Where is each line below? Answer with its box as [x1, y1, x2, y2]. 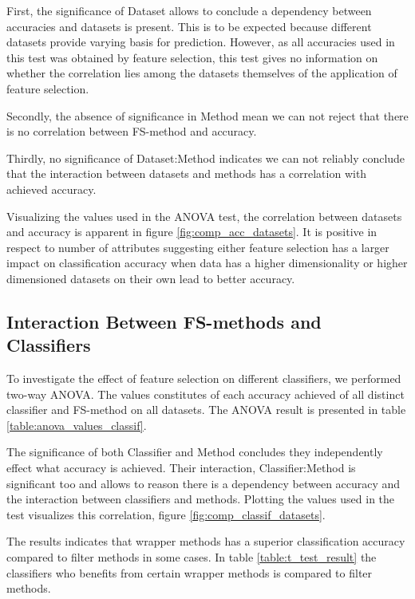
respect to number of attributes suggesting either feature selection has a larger [6, 238, 389, 255]
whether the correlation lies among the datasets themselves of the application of [6, 65, 397, 81]
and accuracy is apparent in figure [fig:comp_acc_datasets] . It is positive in [6, 223, 377, 240]
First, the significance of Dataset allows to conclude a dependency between [6, 2, 372, 18]
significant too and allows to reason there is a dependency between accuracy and [6, 475, 401, 491]
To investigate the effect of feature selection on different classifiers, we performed [6, 370, 401, 387]
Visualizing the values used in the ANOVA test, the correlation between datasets [6, 207, 402, 224]
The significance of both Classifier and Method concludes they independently [6, 443, 383, 460]
